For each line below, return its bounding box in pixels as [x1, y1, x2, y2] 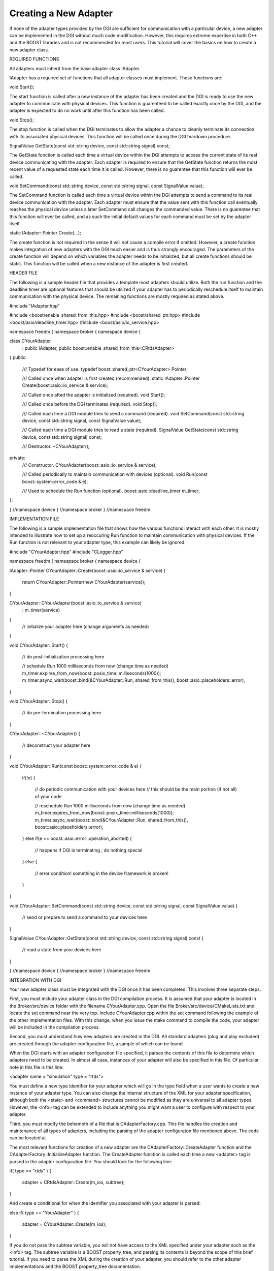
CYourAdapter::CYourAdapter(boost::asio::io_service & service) [9, 600, 142, 606]
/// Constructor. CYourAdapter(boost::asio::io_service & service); [22, 462, 157, 468]
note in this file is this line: [9, 1064, 63, 1070]
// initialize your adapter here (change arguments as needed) [22, 623, 149, 629]
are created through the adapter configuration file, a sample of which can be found [9, 1040, 183, 1047]
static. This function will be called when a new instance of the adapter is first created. [9, 260, 189, 266]
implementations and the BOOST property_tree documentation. [9, 1263, 142, 1269]
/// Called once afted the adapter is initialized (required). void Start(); [22, 391, 165, 398]
